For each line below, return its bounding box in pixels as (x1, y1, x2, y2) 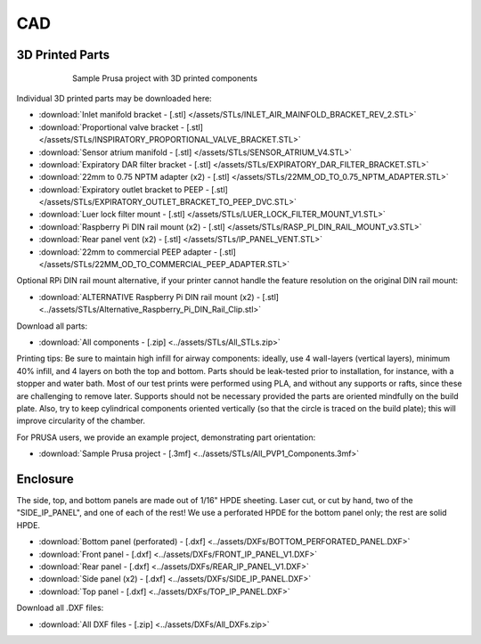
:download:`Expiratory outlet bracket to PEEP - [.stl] (38, 183, 229, 195)
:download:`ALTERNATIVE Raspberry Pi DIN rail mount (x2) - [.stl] (38, 291, 280, 302)
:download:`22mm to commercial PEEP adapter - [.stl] (38, 246, 236, 257)
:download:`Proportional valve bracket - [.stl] (38, 121, 204, 133)
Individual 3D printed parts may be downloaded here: (16, 93, 213, 103)
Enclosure (16, 471, 75, 486)
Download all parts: (16, 321, 88, 331)
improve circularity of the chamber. (16, 415, 146, 427)
